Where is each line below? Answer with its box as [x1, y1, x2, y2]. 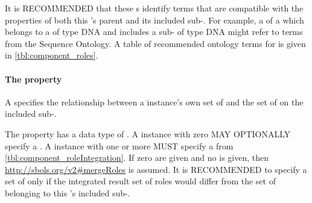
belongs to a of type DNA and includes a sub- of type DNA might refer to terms [5, 25, 303, 38]
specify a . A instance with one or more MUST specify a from [5, 139, 234, 152]
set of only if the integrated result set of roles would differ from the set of [5, 175, 276, 187]
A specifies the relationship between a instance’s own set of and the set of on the [5, 95, 304, 108]
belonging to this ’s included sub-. [5, 186, 130, 199]
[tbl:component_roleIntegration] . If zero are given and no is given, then [5, 151, 269, 164]
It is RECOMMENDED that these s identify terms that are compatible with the [5, 2, 304, 14]
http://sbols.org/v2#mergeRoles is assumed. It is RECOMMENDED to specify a [5, 163, 307, 175]
